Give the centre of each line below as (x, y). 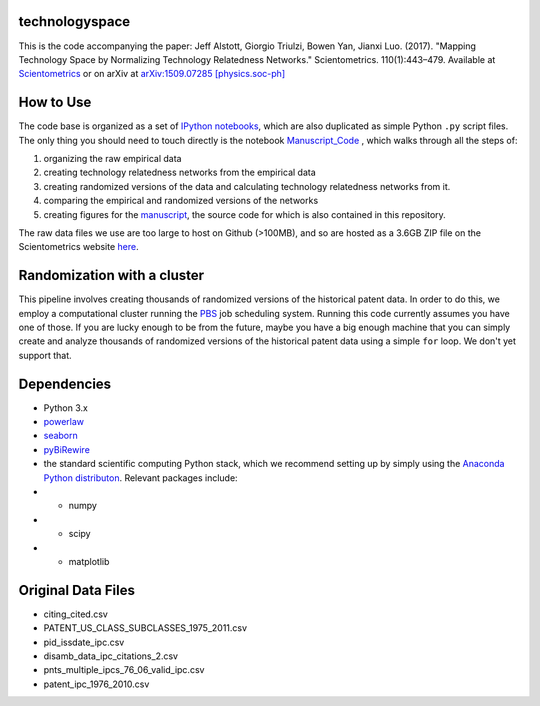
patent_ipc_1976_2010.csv (96, 684)
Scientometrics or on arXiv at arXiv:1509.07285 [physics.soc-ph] (151, 74)
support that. (45, 355)
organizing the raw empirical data (112, 158)
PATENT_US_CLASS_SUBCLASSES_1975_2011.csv (145, 628)
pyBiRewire (66, 449)
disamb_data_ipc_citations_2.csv (111, 656)
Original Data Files (76, 590)
